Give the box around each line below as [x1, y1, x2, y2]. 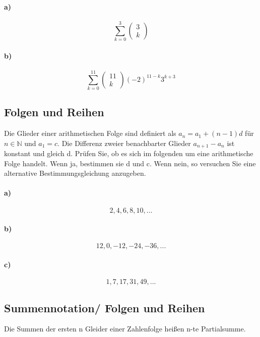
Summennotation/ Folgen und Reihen [4, 300, 205, 315]
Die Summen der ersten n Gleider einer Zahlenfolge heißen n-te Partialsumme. [4, 323, 246, 334]
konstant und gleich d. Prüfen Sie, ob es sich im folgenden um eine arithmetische [4, 148, 253, 159]
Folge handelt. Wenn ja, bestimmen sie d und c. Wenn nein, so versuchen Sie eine [4, 158, 256, 168]
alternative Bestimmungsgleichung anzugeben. [4, 168, 146, 178]
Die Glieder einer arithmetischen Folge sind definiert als [4, 128, 176, 138]
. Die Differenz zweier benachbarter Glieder [57, 137, 191, 148]
